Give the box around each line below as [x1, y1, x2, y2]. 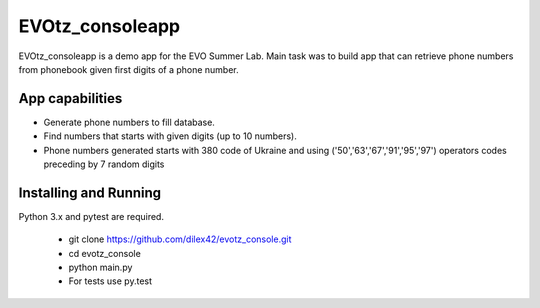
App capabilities [18, 90, 123, 107]
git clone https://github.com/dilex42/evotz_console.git [68, 233, 292, 245]
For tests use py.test [68, 275, 153, 287]
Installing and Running [18, 184, 162, 201]
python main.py [68, 261, 133, 274]
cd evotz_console [68, 247, 142, 259]
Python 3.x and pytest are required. [18, 210, 165, 222]
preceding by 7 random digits [43, 158, 165, 170]
